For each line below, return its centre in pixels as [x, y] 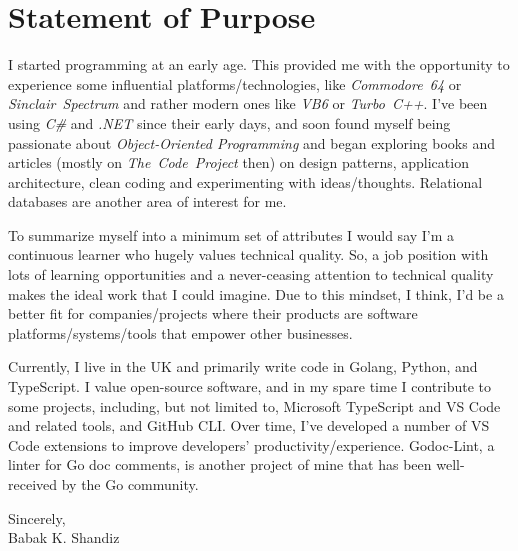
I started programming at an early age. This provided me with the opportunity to [259, 64]
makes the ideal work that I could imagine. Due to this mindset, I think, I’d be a [256, 293]
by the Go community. [130, 484]
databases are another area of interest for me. [147, 201]
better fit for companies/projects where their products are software [213, 313]
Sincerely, [37, 517]
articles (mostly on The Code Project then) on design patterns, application [238, 162]
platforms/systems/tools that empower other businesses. [180, 332]
